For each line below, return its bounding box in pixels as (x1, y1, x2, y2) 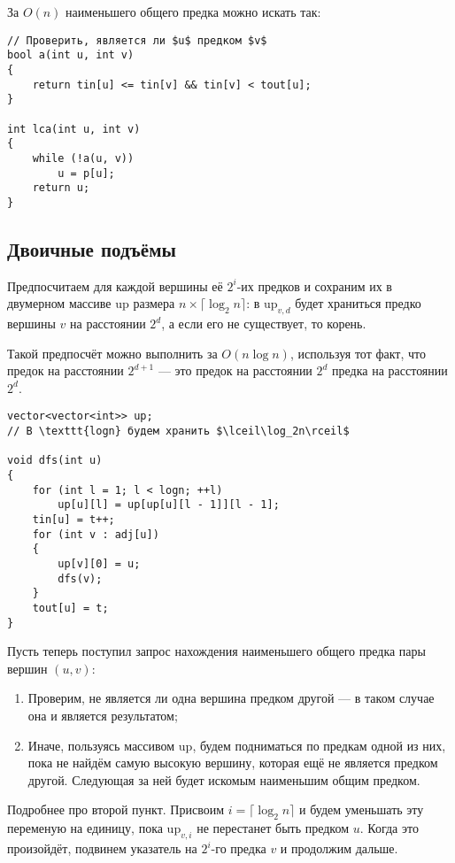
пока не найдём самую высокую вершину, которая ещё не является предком (27, 753, 438, 772)
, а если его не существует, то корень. (161, 314, 366, 333)
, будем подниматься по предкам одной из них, (192, 736, 446, 754)
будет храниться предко (295, 294, 421, 312)
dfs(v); (58, 572, 103, 585)
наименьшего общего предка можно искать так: (66, 3, 321, 20)
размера (133, 294, 175, 312)
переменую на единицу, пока (7, 819, 163, 837)
